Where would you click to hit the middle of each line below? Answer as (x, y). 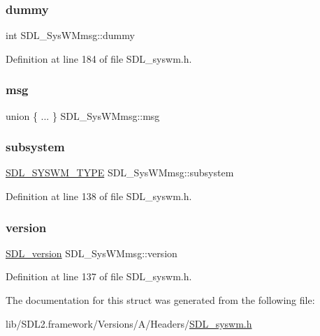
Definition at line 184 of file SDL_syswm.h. (99, 58)
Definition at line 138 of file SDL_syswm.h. (99, 196)
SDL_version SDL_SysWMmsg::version (92, 253)
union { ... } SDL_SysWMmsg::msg (83, 115)
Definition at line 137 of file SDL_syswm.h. (99, 276)
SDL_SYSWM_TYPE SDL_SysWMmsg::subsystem (120, 173)
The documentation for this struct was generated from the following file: (160, 300)
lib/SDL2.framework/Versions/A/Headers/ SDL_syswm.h (129, 323)
